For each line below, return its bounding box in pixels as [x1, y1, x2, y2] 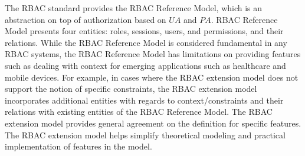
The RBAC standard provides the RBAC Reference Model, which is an [5, 2, 263, 14]
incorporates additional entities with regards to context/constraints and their [5, 94, 284, 106]
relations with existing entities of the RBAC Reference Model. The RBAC [5, 105, 273, 118]
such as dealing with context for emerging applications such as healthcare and [5, 59, 286, 71]
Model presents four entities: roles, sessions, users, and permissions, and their [5, 25, 284, 37]
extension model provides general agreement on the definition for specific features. [5, 117, 301, 129]
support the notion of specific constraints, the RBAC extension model [5, 82, 257, 95]
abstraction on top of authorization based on [5, 13, 166, 25]
